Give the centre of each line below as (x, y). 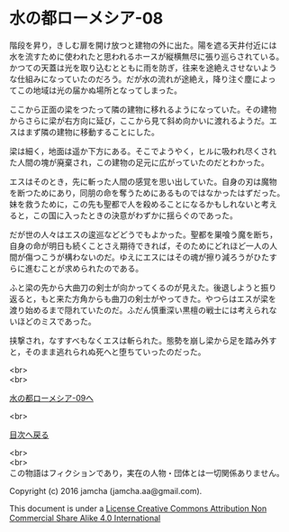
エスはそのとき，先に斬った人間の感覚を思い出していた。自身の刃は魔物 (143, 181)
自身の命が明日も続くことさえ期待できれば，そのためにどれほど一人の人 (143, 245)
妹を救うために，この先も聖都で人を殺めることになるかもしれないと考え (143, 204)
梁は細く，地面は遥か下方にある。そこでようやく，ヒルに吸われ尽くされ (143, 151)
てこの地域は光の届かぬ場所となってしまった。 (96, 90)
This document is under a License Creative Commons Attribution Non (138, 508)
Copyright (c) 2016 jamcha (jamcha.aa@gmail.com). (106, 491)
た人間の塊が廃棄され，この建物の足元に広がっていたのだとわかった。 (140, 162)
